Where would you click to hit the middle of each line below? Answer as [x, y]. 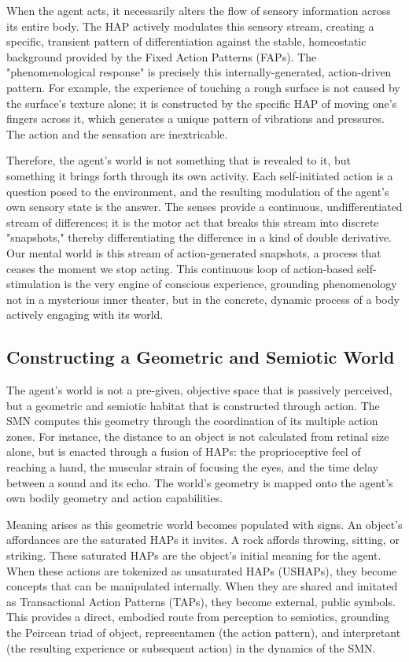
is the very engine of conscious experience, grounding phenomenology [230, 284]
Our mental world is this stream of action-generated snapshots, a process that [194, 252]
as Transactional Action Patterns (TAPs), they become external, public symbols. [201, 601]
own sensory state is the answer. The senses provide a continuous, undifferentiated [204, 207]
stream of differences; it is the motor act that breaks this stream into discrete [193, 222]
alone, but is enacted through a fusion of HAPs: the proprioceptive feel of [184, 451]
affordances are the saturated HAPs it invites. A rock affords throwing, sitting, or [203, 540]
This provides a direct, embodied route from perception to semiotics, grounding [198, 617]
